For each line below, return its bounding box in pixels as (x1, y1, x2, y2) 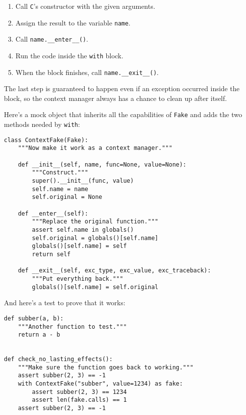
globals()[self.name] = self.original (32, 283, 158, 291)
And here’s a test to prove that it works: (4, 297, 125, 308)
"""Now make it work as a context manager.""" (18, 145, 172, 152)
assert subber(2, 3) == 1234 (32, 388, 127, 395)
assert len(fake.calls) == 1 (32, 396, 127, 404)
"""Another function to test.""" (18, 323, 127, 330)
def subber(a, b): (4, 315, 64, 322)
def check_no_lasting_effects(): (4, 356, 113, 363)
